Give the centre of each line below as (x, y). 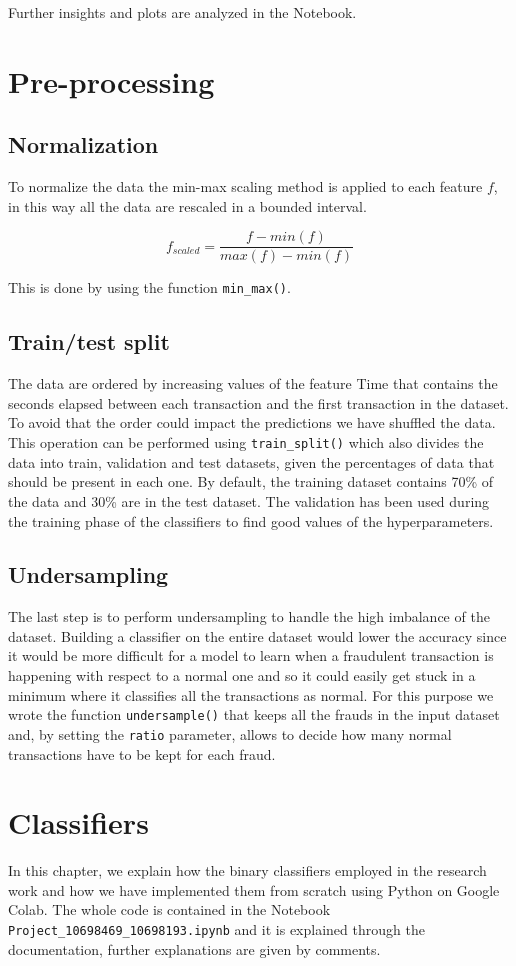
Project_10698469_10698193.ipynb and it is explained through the (216, 929)
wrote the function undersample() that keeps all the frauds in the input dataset (254, 714)
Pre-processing (111, 80)
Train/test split (89, 341)
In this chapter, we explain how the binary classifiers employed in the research (247, 870)
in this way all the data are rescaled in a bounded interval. (187, 205)
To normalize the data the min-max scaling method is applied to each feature (245, 186)
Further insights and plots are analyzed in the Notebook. (182, 12)
